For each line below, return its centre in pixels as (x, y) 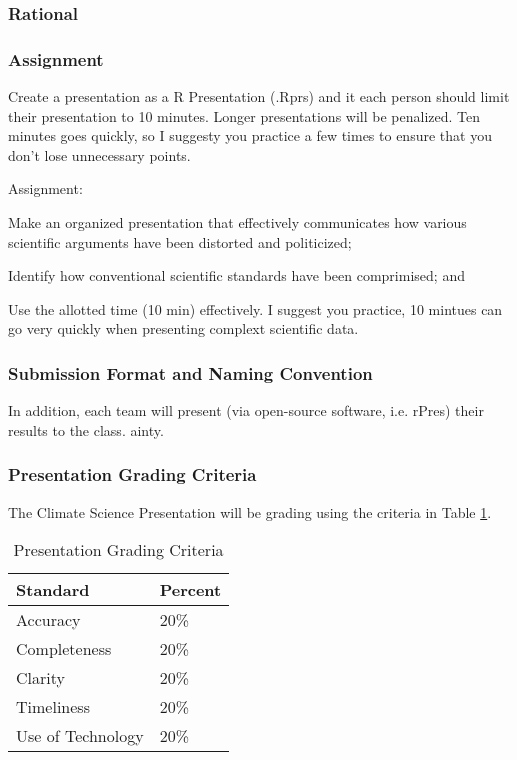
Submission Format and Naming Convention (190, 372)
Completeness (64, 649)
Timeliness (53, 707)
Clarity (40, 678)
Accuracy (48, 620)
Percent (190, 590)
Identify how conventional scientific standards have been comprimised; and (236, 275)
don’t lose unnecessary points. (99, 154)
